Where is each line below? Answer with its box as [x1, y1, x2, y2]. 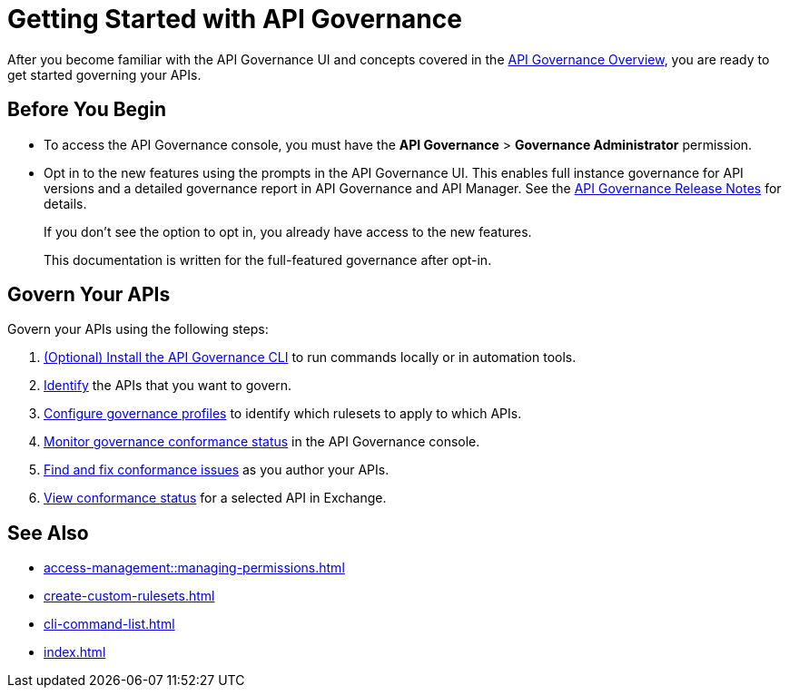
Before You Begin [7, 98, 167, 122]
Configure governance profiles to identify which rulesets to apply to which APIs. [44, 406, 522, 422]
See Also [7, 521, 89, 544]
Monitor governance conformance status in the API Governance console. [44, 434, 480, 450]
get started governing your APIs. [7, 66, 202, 83]
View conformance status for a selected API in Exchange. [44, 490, 387, 506]
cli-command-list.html [44, 616, 175, 632]
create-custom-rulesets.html [44, 588, 215, 604]
